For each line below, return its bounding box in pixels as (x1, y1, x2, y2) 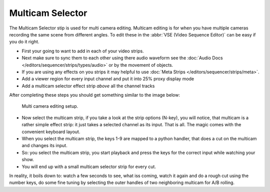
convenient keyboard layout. (21, 129, 80, 135)
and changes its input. (21, 143, 67, 149)
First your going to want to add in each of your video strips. (21, 48, 144, 54)
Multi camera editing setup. (21, 103, 78, 109)
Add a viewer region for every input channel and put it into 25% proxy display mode (21, 76, 194, 82)
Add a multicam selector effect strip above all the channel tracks (21, 83, 155, 89)
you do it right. (9, 39, 39, 45)
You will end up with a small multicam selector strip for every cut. (21, 164, 156, 170)
